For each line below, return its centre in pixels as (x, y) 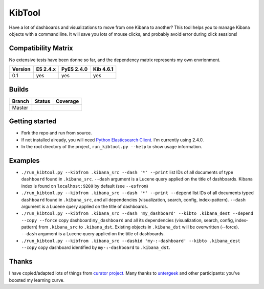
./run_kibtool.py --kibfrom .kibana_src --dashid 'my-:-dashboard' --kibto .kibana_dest (131, 241)
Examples (24, 161)
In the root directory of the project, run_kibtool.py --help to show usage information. (112, 147)
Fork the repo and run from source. (57, 133)
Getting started (33, 122)
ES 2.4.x (46, 69)
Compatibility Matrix (41, 48)
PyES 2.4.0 (75, 69)
